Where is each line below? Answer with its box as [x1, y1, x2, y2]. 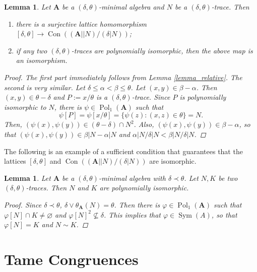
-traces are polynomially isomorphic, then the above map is [71, 45, 253, 55]
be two [218, 172, 238, 183]
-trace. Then [211, 2, 249, 12]
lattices [4, 156, 26, 166]
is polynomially [179, 92, 226, 102]
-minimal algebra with [98, 172, 166, 183]
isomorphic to [4, 101, 46, 112]
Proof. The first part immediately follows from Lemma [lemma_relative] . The [4, 72, 242, 82]
